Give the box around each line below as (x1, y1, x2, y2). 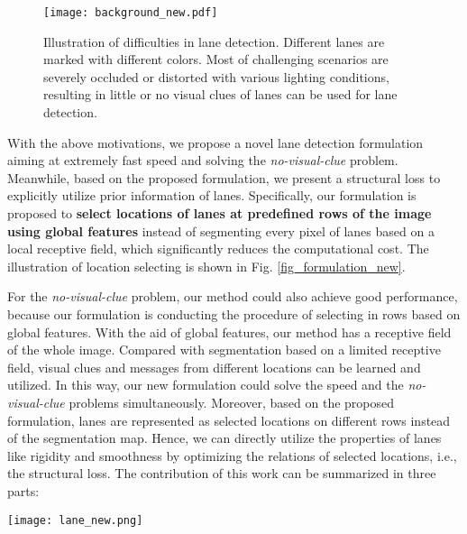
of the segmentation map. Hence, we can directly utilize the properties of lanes (7, 428, 442, 447)
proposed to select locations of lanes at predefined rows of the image (7, 204, 432, 222)
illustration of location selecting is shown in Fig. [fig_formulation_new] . (7, 256, 406, 275)
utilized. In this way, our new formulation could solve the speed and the (7, 375, 404, 394)
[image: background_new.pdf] (43, 6, 218, 19)
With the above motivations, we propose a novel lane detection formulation (7, 133, 424, 152)
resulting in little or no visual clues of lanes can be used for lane (43, 85, 398, 104)
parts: (7, 481, 40, 500)
